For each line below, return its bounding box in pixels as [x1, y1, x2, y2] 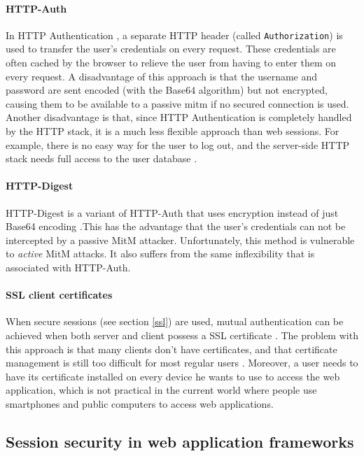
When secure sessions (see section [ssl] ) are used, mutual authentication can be [6, 314, 344, 329]
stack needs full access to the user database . [6, 151, 197, 166]
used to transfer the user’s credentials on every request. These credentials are [6, 41, 336, 56]
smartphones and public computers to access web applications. [6, 396, 274, 411]
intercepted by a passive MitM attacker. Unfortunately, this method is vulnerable [6, 232, 355, 247]
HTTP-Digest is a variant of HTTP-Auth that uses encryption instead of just [6, 205, 339, 220]
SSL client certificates [6, 287, 113, 302]
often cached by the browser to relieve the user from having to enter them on [6, 55, 337, 70]
